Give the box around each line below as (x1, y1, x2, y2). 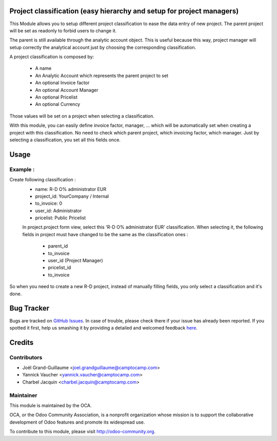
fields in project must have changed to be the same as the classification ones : (22, 231, 188, 237)
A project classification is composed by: (9, 54, 94, 60)
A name (35, 65, 52, 71)
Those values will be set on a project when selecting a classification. (9, 113, 155, 119)
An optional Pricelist (35, 94, 78, 100)
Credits (9, 338, 34, 347)
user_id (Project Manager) (48, 257, 104, 264)
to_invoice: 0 (35, 200, 63, 206)
